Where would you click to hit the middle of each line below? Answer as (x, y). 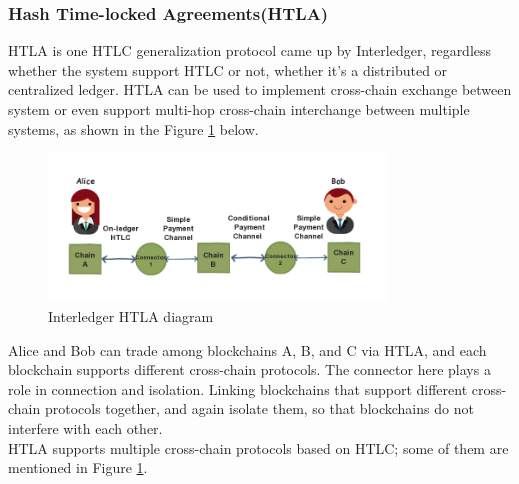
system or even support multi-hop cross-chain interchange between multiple (239, 109)
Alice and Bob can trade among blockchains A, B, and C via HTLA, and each (247, 349)
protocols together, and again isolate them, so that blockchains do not (259, 408)
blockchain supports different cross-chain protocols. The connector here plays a (249, 369)
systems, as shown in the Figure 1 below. (133, 128)
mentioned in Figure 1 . (78, 467)
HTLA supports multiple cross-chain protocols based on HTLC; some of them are (258, 447)
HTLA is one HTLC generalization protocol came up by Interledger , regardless (250, 50)
